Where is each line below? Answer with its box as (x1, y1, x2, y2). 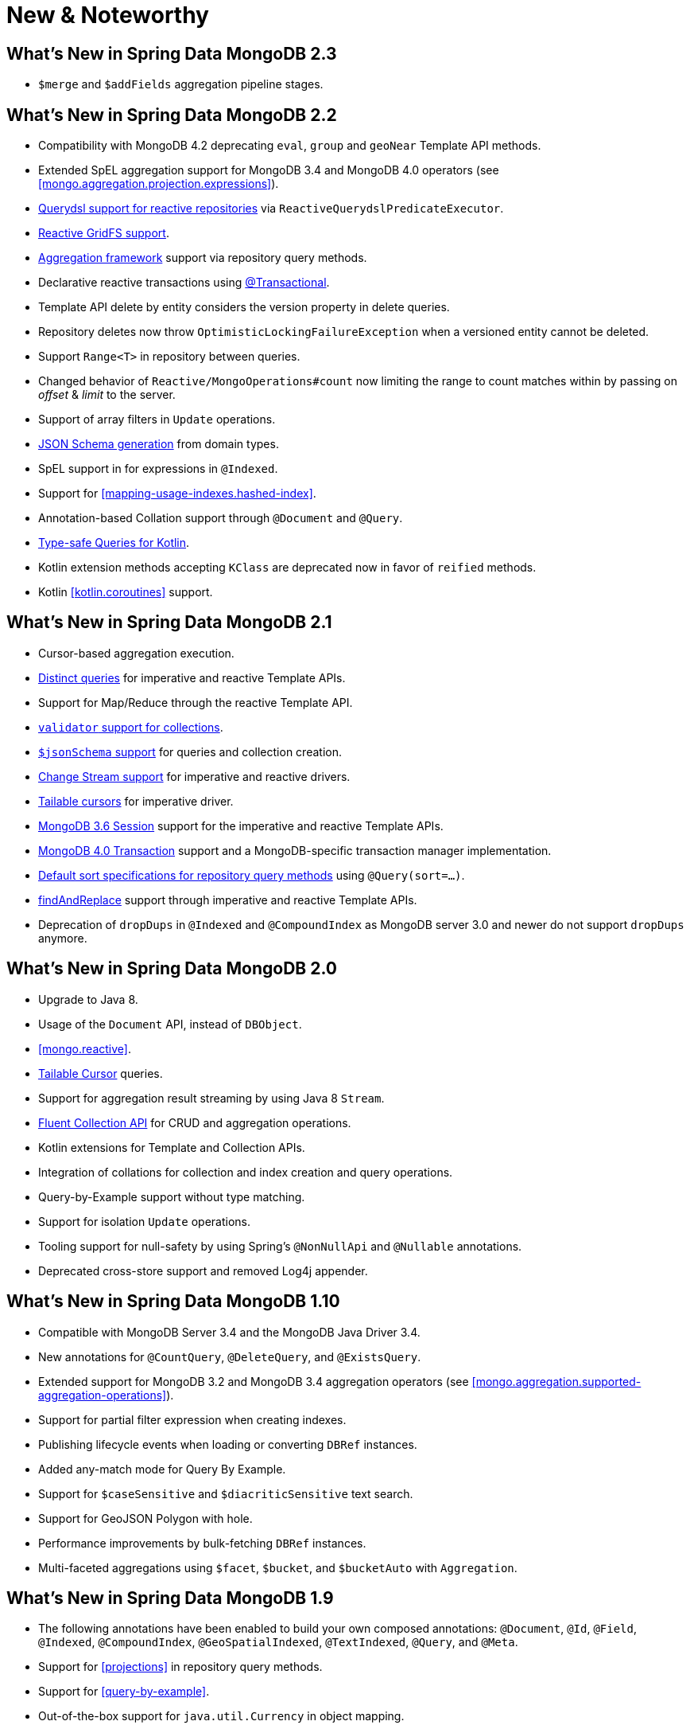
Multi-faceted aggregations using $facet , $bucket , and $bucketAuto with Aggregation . (38, 1560, 517, 1575)
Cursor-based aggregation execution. (38, 646, 235, 660)
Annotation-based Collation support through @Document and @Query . (38, 511, 403, 525)
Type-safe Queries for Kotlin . (38, 536, 190, 550)
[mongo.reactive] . (38, 1041, 131, 1056)
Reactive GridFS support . (38, 226, 169, 240)
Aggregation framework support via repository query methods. (38, 251, 367, 265)
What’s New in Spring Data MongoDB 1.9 (6, 1587, 334, 1608)
